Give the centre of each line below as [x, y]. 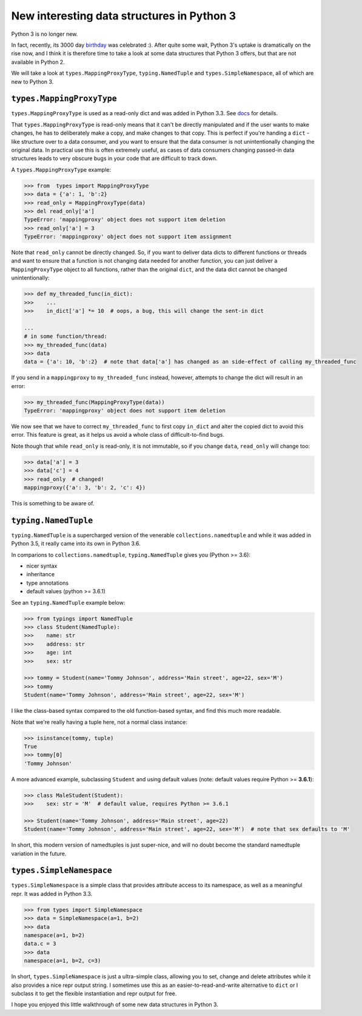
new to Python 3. [32, 81]
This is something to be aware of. [53, 503]
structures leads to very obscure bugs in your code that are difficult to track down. [114, 158]
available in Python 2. [38, 62]
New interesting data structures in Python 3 [124, 16]
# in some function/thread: [65, 336]
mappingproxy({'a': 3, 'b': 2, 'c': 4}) [85, 488]
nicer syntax [42, 566]
